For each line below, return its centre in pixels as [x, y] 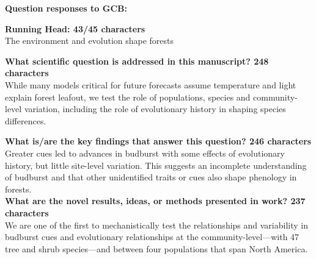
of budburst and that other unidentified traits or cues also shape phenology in [151, 177]
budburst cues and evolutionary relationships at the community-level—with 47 [152, 237]
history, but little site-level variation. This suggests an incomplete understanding [156, 165]
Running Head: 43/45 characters [75, 28]
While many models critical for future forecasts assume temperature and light [151, 84]
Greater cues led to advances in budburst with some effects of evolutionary [145, 153]
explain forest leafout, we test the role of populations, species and [128, 97]
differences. [26, 120]
